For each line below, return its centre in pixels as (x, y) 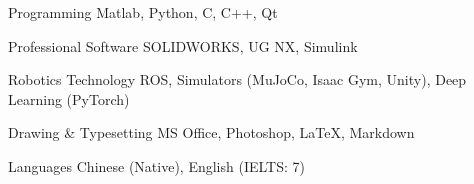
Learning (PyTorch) (69, 98)
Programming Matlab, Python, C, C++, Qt (143, 12)
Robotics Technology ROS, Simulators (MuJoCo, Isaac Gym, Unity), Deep (237, 79)
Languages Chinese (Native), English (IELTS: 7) (156, 165)
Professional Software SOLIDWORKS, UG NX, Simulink (183, 45)
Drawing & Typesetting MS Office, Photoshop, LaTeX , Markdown (211, 132)
